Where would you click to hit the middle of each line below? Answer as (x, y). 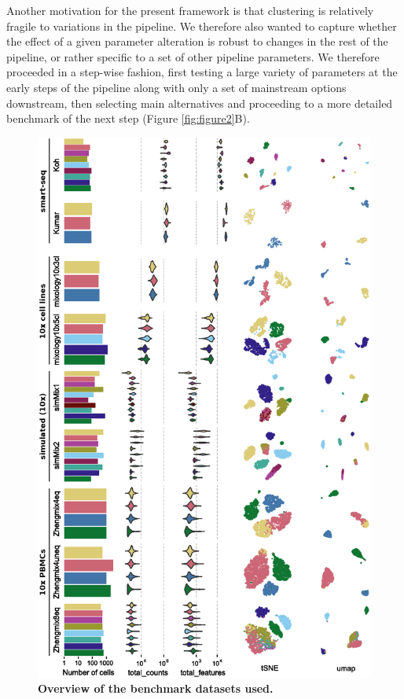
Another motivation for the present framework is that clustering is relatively (190, 10)
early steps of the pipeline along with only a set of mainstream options (176, 87)
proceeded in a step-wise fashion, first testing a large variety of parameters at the (202, 72)
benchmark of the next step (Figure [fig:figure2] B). (128, 118)
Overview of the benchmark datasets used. (156, 688)
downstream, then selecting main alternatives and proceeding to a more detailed (200, 103)
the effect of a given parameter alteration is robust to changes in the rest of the (197, 41)
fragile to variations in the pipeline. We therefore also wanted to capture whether (202, 26)
